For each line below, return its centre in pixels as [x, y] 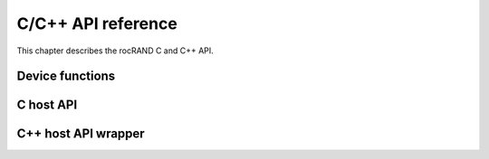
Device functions [66, 76]
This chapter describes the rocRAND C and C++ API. [115, 51]
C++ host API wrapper [81, 134]
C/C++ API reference [97, 23]
